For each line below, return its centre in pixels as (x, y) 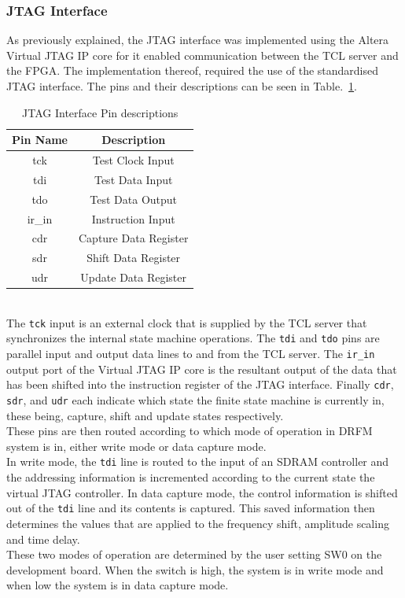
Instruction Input (133, 218)
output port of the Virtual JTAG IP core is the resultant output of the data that (202, 369)
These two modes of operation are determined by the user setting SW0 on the (194, 554)
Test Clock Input (133, 160)
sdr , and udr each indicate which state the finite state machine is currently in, (195, 400)
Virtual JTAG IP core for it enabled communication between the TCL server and (202, 55)
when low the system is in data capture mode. (118, 585)
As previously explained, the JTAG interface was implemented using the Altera (198, 40)
